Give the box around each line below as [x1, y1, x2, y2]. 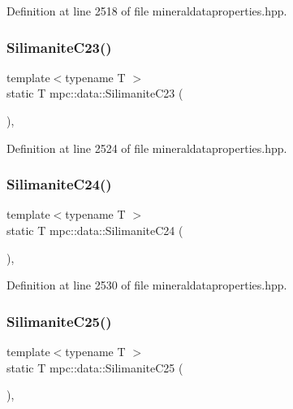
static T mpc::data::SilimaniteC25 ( [6, 359, 183, 376]
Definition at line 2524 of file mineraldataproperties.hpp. [6, 139, 287, 156]
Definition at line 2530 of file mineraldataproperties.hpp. [6, 276, 287, 294]
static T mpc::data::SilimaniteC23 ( [6, 85, 183, 102]
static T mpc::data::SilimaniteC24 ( [6, 222, 183, 238]
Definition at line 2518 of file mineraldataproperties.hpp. [6, 2, 287, 19]
